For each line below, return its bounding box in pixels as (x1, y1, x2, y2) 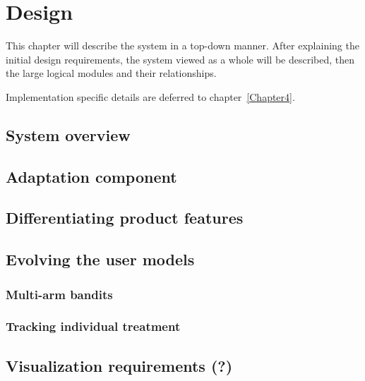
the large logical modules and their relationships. (6, 66, 217, 80)
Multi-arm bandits (6, 285, 113, 303)
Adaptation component (6, 165, 177, 187)
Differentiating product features (6, 207, 244, 229)
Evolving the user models (6, 248, 195, 270)
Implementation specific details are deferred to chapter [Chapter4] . (6, 89, 295, 104)
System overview (6, 123, 131, 145)
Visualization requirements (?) (6, 354, 233, 376)
